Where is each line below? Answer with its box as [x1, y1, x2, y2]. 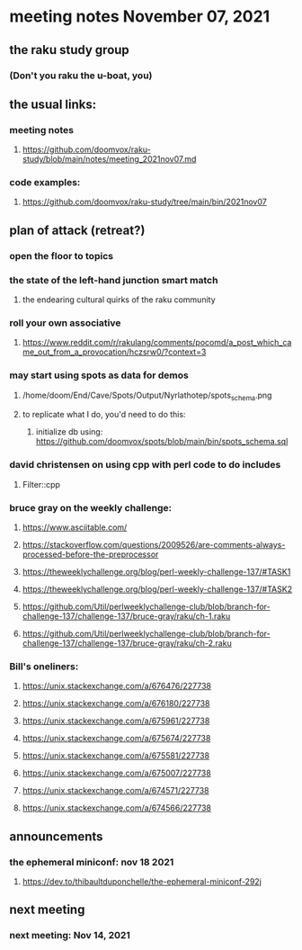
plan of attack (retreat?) [9, 222, 146, 237]
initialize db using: [35, 426, 103, 437]
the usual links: [9, 96, 97, 112]
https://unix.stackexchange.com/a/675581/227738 [22, 750, 209, 761]
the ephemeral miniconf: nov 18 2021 [9, 856, 174, 868]
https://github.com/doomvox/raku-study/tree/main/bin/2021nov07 [22, 196, 267, 208]
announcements [9, 829, 103, 844]
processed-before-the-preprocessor [22, 549, 159, 560]
